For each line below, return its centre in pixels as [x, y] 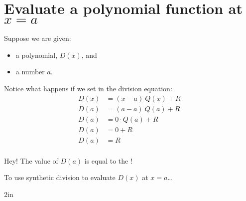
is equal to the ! [108, 160]
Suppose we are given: [38, 38]
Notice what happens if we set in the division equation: [88, 88]
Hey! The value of [31, 160]
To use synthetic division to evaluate [60, 177]
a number [30, 72]
